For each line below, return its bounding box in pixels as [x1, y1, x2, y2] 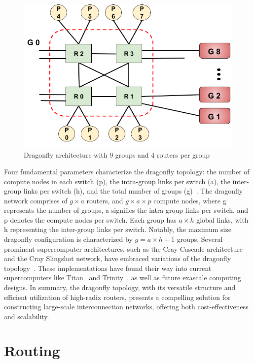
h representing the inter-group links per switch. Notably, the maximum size [4, 224, 231, 234]
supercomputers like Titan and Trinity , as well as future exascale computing [4, 272, 241, 283]
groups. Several [177, 234, 223, 244]
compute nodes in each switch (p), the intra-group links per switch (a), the [4, 176, 230, 186]
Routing [4, 340, 60, 360]
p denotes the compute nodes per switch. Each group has [4, 214, 177, 225]
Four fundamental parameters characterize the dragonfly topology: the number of [4, 166, 250, 176]
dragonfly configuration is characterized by [4, 234, 133, 244]
